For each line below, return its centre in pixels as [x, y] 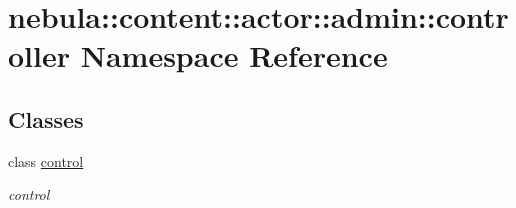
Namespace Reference [234, 55]
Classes [46, 118]
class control [46, 160]
